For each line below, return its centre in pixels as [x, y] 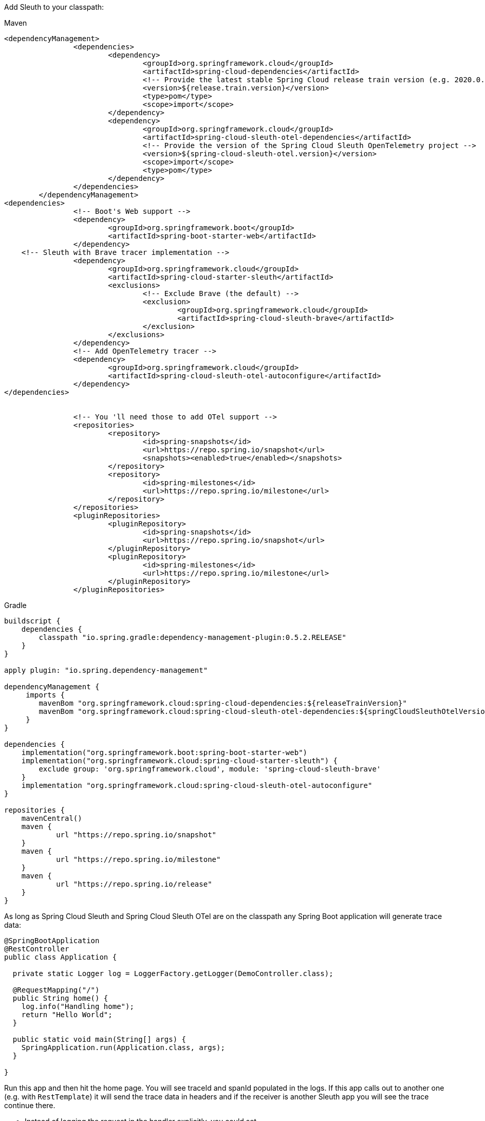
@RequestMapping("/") [56, 990]
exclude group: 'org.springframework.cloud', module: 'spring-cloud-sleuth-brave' [210, 769]
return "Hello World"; [67, 1015]
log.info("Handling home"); [78, 1006]
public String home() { [60, 998]
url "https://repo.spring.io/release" [134, 884]
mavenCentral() [52, 818]
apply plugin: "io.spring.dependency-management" [106, 670]
